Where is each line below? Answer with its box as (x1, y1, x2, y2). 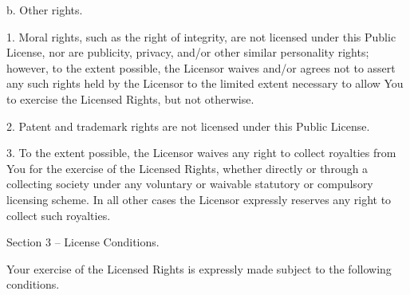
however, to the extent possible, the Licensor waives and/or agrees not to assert (6, 59, 396, 76)
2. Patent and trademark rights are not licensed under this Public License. (6, 117, 370, 134)
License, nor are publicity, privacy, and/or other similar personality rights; (6, 44, 369, 61)
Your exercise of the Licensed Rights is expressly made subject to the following (6, 260, 392, 277)
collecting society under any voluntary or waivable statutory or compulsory (6, 175, 373, 192)
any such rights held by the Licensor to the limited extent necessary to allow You (6, 75, 404, 92)
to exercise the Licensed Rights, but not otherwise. (6, 90, 254, 107)
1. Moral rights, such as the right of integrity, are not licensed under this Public (6, 28, 396, 45)
